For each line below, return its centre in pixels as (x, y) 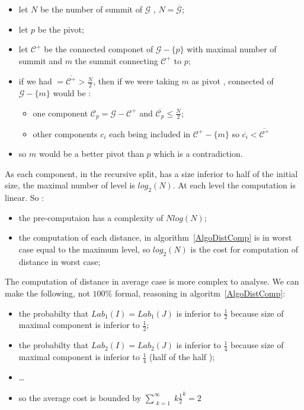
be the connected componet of (99, 49)
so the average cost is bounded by (80, 397)
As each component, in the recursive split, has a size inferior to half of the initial (151, 173)
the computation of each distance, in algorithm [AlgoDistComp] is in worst (155, 237)
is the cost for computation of (244, 249)
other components (65, 133)
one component (60, 113)
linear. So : (25, 198)
